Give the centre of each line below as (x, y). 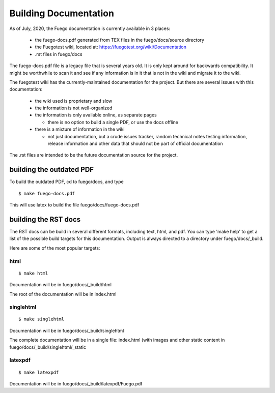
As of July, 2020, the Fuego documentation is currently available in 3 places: (90, 28)
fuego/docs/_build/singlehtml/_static (48, 347)
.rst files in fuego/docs (59, 54)
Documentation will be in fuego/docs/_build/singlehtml (67, 330)
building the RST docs (45, 219)
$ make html (33, 273)
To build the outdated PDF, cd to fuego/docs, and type (67, 182)
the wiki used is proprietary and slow (74, 101)
